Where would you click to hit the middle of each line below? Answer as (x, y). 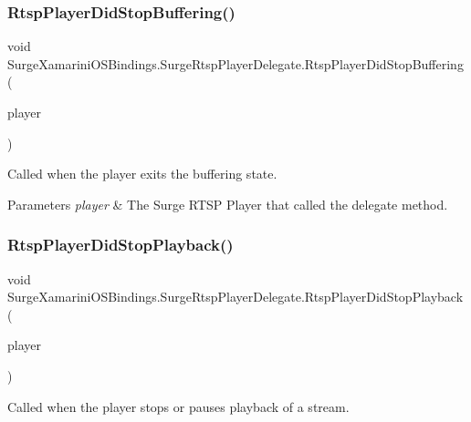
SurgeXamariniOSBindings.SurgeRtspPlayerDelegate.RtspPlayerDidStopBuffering (235, 63)
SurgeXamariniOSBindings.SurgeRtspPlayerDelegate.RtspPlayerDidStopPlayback (235, 297)
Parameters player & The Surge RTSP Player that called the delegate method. (228, 204)
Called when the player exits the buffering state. (142, 174)
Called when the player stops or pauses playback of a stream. (178, 406)
